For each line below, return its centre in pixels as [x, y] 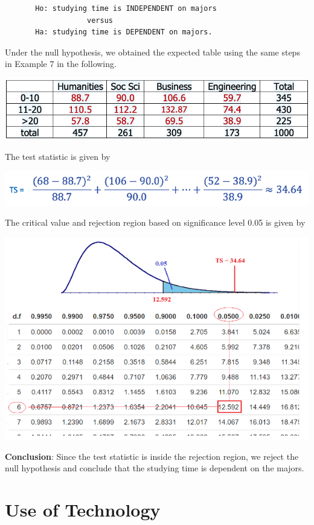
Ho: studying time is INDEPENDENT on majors [126, 8]
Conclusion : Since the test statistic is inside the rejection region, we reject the [152, 456]
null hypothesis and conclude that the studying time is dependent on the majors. [155, 468]
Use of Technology [83, 510]
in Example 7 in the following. [61, 64]
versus [100, 20]
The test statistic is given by [58, 156]
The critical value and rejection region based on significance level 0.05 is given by [155, 222]
